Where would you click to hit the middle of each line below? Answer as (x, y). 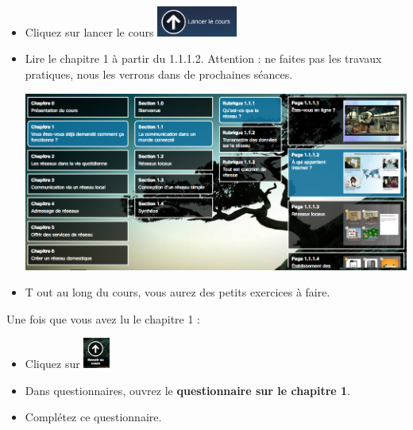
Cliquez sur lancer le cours (89, 31)
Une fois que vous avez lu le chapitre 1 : (103, 318)
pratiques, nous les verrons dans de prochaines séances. (159, 74)
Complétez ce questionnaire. (93, 417)
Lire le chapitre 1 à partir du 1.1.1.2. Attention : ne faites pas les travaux (203, 58)
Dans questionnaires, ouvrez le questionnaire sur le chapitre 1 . (187, 390)
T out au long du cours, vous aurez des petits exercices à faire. (178, 292)
